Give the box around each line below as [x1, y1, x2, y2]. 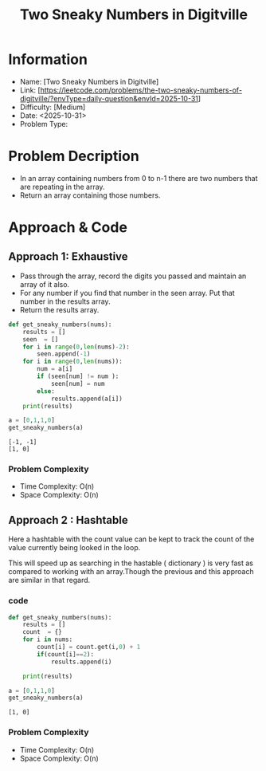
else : [37, 387, 56, 395]
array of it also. [19, 279, 70, 289]
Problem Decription [8, 148, 139, 165]
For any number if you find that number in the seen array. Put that [19, 288, 235, 297]
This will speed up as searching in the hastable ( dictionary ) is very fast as [8, 558, 253, 568]
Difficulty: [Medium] [19, 102, 86, 112]
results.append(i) [50, 658, 112, 666]
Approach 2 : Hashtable [8, 513, 129, 527]
